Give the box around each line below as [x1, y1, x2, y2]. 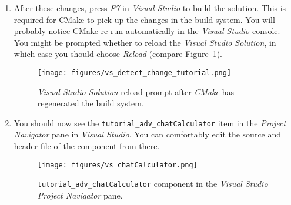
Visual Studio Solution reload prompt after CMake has [37, 85, 234, 98]
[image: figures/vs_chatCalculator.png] [37, 160, 198, 169]
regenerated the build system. [37, 97, 144, 109]
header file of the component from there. [14, 140, 160, 152]
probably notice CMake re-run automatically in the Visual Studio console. [14, 25, 280, 37]
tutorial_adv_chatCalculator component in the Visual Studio [37, 177, 268, 190]
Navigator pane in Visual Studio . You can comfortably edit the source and [14, 128, 282, 140]
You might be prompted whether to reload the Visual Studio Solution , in [14, 36, 276, 48]
